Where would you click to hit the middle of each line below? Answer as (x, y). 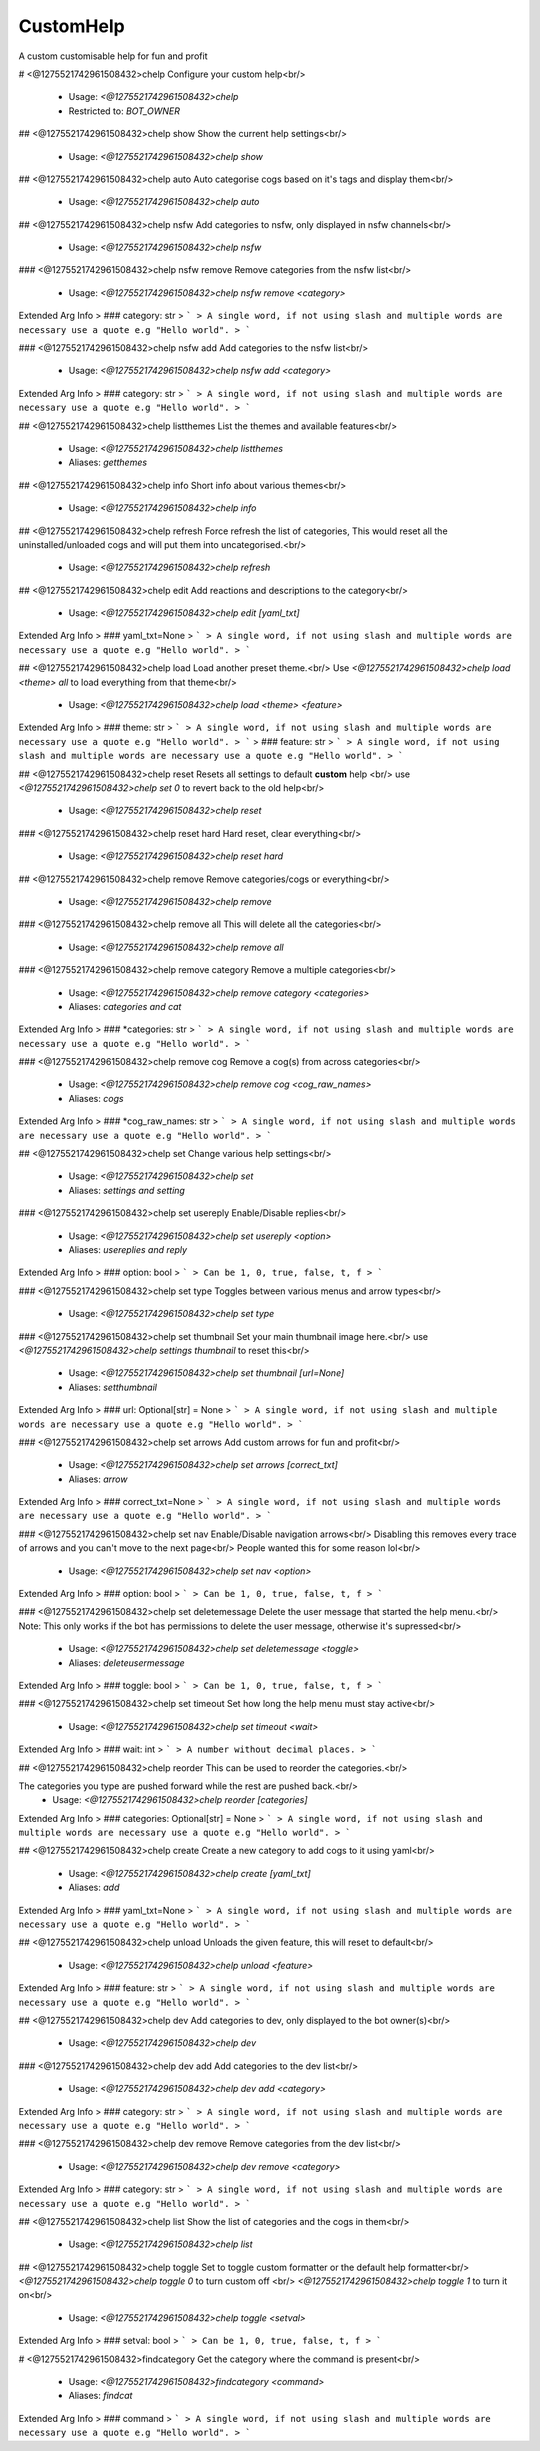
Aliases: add (94, 1887)
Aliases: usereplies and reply (128, 1249)
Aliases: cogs (96, 1098)
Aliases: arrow (98, 1479)
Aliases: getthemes (108, 462)
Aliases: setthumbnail (112, 1387)
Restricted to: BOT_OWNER (124, 111)
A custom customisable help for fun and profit (113, 56)
